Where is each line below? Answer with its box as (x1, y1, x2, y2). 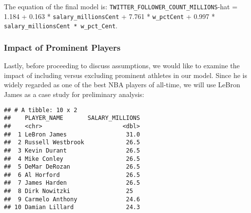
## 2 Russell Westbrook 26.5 (4, 139, 140, 146)
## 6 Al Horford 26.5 (4, 171, 140, 178)
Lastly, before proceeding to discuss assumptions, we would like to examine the (4, 60, 240, 71)
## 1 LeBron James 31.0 (4, 131, 140, 138)
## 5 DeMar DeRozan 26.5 (4, 163, 140, 171)
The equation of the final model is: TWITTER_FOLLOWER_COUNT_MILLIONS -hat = (4, 1, 238, 11)
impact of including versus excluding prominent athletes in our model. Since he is (4, 70, 247, 80)
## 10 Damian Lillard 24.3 (4, 204, 140, 211)
